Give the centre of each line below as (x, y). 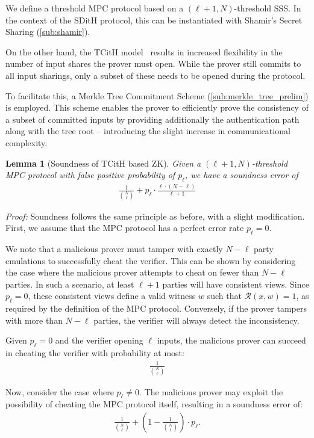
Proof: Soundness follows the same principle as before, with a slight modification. (155, 216)
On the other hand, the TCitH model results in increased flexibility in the (144, 51)
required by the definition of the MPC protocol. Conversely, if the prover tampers (156, 308)
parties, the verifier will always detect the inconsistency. (196, 320)
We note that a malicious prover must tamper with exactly (114, 248)
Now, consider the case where (60, 391)
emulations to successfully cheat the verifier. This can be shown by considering (151, 260)
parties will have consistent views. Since (236, 284)
